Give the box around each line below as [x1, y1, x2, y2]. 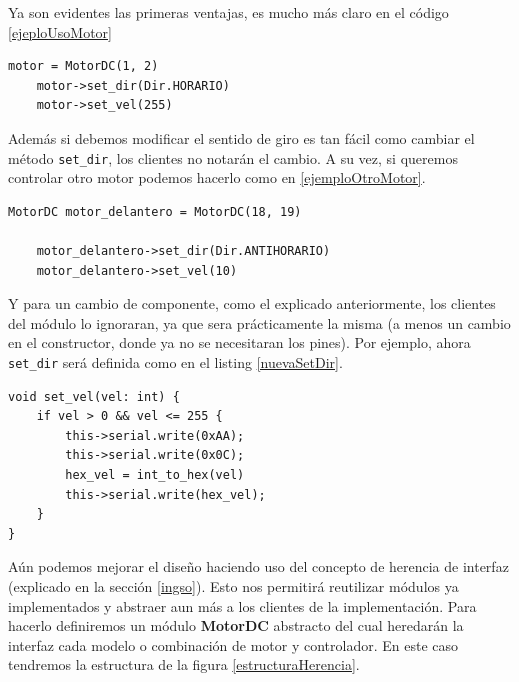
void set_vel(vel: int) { [8, 389, 180, 404]
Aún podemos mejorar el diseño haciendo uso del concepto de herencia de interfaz [8, 556, 509, 577]
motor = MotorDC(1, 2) [8, 59, 159, 74]
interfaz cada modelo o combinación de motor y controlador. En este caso [8, 634, 459, 655]
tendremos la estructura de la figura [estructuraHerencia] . [8, 654, 360, 675]
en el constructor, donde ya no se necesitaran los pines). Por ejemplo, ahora [8, 332, 471, 353]
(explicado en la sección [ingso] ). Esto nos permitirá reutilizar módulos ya [8, 575, 459, 596]
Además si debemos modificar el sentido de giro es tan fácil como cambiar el [8, 127, 475, 148]
